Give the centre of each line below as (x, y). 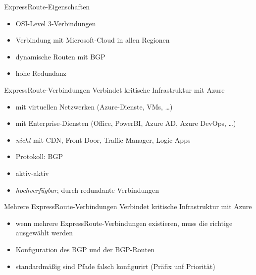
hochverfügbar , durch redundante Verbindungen (87, 190)
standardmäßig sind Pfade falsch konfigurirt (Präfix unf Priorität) (115, 266)
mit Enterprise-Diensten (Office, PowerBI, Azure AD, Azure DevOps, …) (126, 123)
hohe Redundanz (41, 73)
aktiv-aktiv (32, 173)
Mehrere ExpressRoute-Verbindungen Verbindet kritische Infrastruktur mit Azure (128, 206)
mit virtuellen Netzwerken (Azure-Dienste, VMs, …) (94, 106)
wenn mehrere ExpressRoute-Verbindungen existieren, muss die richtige (124, 223)
